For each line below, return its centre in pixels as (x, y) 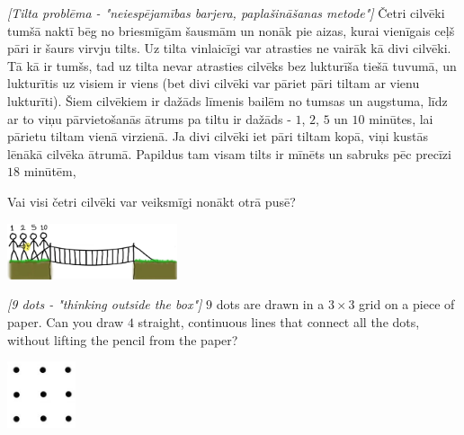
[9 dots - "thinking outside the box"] (105, 304)
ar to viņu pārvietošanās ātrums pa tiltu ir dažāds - (149, 118)
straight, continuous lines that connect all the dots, (279, 321)
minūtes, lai (401, 118)
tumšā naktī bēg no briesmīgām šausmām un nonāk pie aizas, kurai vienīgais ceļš (231, 30)
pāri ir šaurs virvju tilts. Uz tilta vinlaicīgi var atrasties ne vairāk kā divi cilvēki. (229, 48)
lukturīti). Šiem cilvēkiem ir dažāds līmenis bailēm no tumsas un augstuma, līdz (228, 100)
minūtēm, (50, 171)
